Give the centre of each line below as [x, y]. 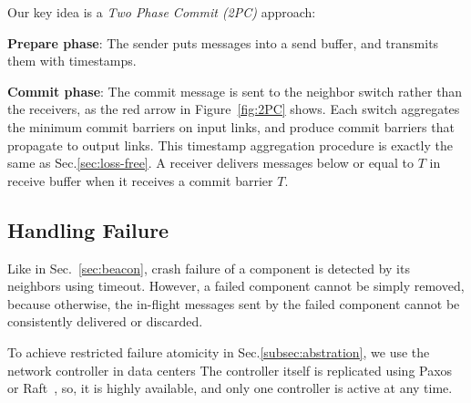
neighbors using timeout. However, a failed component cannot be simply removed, [236, 286]
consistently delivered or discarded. [105, 321]
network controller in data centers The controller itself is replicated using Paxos [230, 370]
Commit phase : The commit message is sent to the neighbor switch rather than [235, 91]
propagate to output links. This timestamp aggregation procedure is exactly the [230, 145]
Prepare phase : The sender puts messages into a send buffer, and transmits [223, 42]
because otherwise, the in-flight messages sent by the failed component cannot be [234, 303]
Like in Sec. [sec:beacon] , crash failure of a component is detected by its [209, 268]
